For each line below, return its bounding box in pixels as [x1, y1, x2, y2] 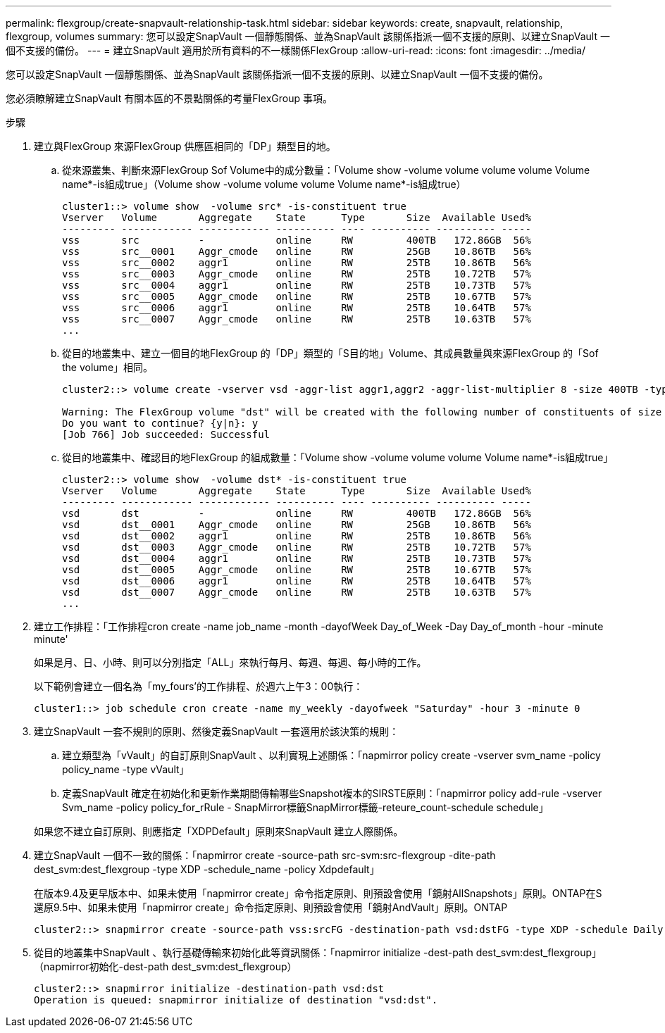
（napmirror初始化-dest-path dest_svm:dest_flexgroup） [34, 960, 297, 972]
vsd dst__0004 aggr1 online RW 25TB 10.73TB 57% [62, 553, 531, 564]
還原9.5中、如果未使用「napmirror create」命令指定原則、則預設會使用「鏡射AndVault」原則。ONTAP [34, 901, 508, 913]
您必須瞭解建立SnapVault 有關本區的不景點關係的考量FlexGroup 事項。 [6, 92, 332, 104]
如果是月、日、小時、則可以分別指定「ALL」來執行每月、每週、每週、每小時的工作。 [34, 656, 427, 668]
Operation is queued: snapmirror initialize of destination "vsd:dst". [34, 994, 438, 1006]
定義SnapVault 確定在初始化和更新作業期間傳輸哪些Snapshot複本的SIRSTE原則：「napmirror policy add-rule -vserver [62, 787, 602, 799]
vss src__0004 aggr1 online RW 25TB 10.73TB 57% [62, 280, 531, 291]
